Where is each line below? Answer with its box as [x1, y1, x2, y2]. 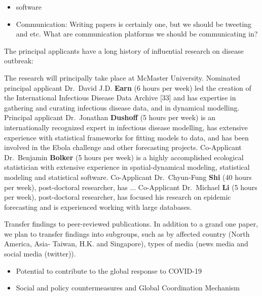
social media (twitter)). [4, 248, 76, 259]
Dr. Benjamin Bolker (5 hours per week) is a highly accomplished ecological [4, 152, 244, 162]
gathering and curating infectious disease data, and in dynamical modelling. [4, 102, 240, 113]
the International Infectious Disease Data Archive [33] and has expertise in [4, 92, 236, 103]
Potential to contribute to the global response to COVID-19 [16, 265, 202, 276]
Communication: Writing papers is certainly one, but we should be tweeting [16, 18, 252, 29]
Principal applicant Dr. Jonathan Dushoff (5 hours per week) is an [4, 112, 216, 123]
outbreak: [4, 55, 34, 66]
